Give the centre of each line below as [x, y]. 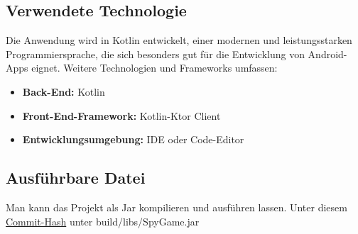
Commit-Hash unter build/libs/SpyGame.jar [103, 221]
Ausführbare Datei [76, 178]
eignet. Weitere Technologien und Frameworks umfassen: [154, 68]
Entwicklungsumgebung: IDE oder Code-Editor [133, 139]
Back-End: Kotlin [64, 91]
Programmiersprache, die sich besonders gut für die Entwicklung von [155, 54]
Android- [327, 54]
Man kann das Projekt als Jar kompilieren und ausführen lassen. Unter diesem [177, 207]
